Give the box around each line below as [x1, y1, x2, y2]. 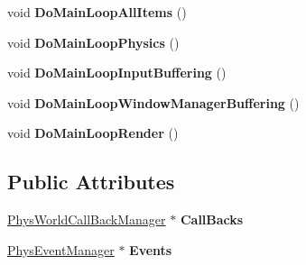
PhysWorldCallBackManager [7, 210, 166, 229]
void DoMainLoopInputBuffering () [7, 63, 227, 82]
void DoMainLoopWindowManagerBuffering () [7, 93, 300, 112]
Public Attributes [7, 168, 175, 196]
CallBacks [180, 210, 244, 229]
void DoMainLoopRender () [7, 123, 179, 142]
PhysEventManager [7, 240, 115, 259]
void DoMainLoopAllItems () [7, 3, 187, 21]
